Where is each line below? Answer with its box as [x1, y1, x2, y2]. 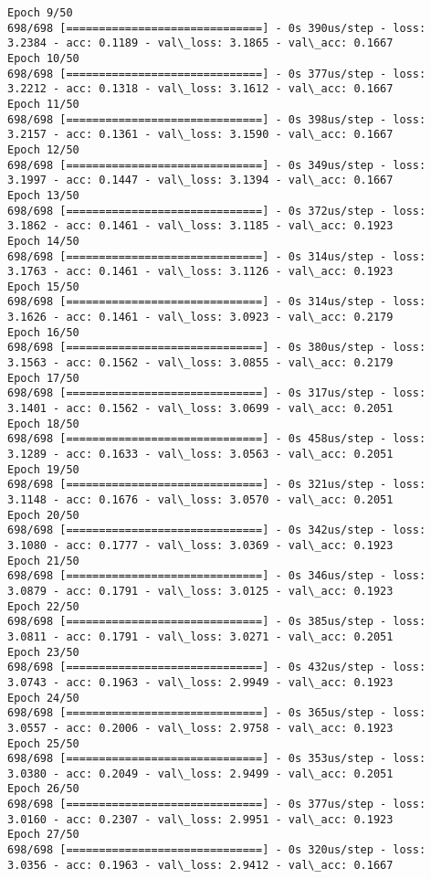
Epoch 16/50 [7, 325, 79, 339]
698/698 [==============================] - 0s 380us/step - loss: [7, 341, 426, 355]
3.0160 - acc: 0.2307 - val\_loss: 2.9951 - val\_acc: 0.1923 [7, 812, 394, 826]
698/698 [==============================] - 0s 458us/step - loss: [7, 432, 426, 446]
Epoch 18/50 [7, 417, 79, 430]
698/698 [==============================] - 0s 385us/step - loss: [7, 615, 426, 629]
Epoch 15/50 [7, 280, 79, 293]
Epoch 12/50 [7, 143, 79, 156]
